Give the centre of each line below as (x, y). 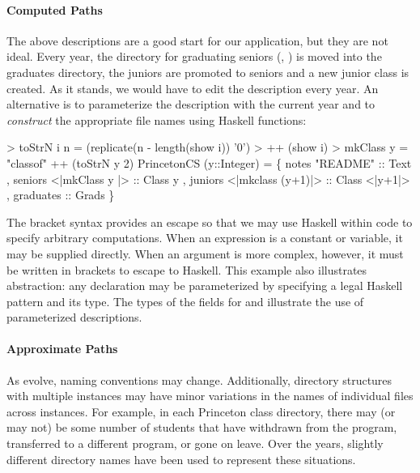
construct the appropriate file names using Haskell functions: (157, 119)
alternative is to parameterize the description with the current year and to (191, 104)
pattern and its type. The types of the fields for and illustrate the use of (185, 301)
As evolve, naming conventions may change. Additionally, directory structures (199, 379)
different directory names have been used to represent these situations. (181, 459)
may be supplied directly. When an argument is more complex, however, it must (205, 253)
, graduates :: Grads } (61, 195)
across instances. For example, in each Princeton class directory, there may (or (201, 411)
